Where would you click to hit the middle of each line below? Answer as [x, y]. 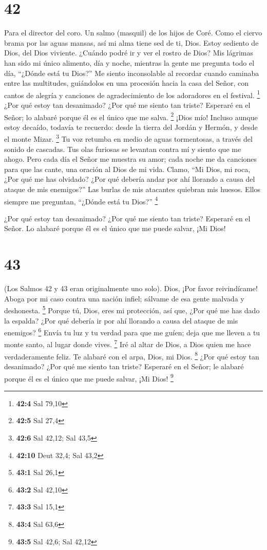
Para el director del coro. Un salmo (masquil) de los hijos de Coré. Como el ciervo [133, 33]
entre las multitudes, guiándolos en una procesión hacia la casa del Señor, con [127, 83]
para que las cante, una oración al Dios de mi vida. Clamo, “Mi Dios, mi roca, [127, 169]
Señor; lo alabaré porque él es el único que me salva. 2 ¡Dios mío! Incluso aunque [131, 116]
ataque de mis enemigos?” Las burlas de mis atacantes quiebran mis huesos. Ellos [132, 189]
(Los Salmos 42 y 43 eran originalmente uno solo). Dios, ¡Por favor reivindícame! [131, 288]
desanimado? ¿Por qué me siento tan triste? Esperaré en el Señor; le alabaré [124, 366]
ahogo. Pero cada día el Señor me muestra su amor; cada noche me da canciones [131, 159]
